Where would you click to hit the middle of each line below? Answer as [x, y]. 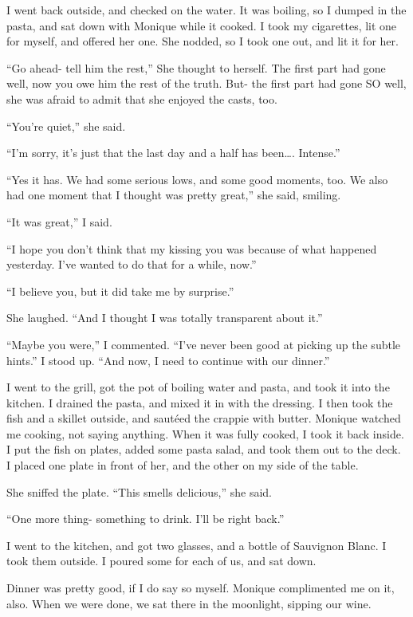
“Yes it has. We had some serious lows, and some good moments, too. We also [197, 179]
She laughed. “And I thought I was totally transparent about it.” [165, 318]
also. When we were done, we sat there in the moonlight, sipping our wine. [189, 603]
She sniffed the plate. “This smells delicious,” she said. [140, 491]
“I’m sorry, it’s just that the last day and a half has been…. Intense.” [173, 153]
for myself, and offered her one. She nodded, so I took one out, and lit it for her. [203, 41]
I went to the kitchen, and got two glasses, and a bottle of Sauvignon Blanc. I [197, 545]
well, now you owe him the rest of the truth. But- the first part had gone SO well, [206, 83]
